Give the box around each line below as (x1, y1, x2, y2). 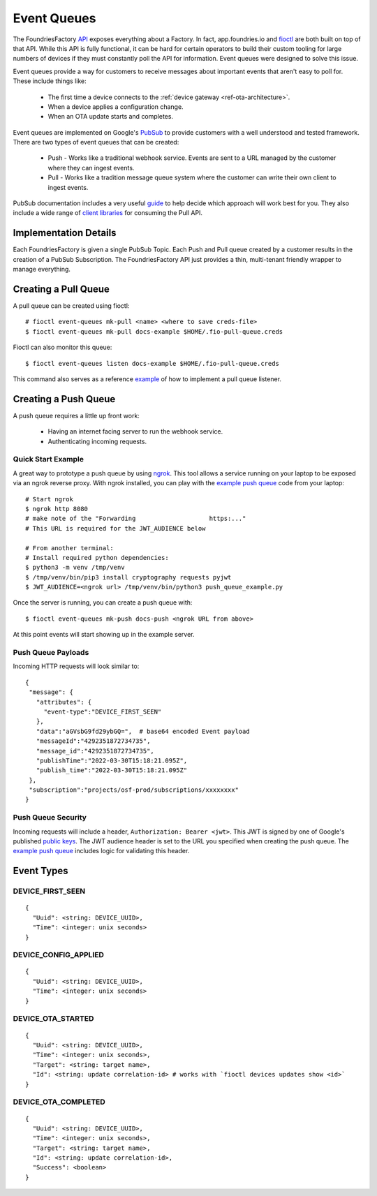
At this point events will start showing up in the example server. (13, 630, 195, 639)
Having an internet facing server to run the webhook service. (47, 427, 223, 436)
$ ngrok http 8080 (25, 505, 89, 512)
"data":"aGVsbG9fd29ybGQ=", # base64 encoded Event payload (36, 727, 251, 735)
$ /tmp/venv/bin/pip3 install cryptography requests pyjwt (25, 573, 232, 581)
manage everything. (13, 265, 71, 274)
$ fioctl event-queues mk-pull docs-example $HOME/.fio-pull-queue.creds (25, 327, 283, 335)
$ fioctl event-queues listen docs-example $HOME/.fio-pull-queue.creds (25, 360, 279, 367)
